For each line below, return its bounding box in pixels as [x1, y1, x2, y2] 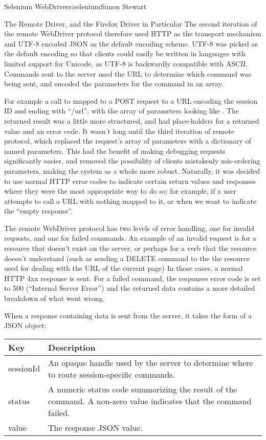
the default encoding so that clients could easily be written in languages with [4, 48, 246, 59]
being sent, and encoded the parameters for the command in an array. [4, 78, 224, 89]
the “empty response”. [4, 205, 73, 216]
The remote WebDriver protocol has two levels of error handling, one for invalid [4, 222, 255, 233]
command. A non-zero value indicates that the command [48, 395, 252, 407]
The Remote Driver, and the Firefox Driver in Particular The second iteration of [4, 18, 257, 29]
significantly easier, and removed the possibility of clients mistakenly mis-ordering [4, 155, 260, 166]
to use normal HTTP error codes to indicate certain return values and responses [4, 175, 256, 186]
